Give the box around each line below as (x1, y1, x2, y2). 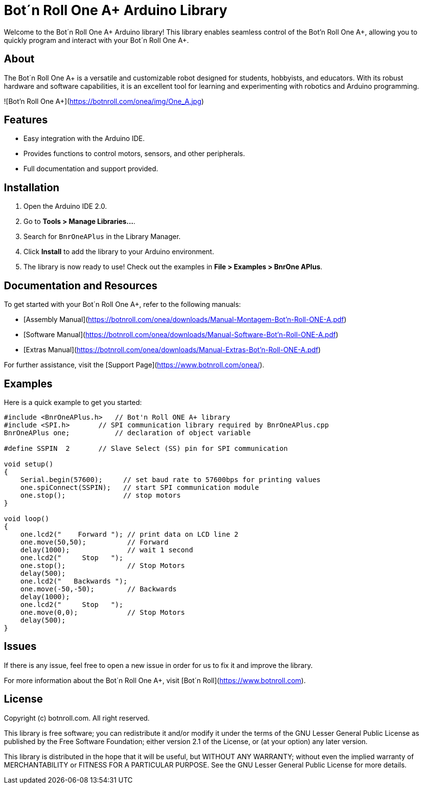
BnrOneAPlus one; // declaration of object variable (4, 428, 251, 437)
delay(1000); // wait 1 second (20, 546, 193, 554)
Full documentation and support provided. (23, 164, 159, 173)
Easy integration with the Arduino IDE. (23, 134, 145, 143)
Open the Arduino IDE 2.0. (23, 202, 107, 211)
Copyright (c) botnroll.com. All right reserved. (4, 713, 150, 722)
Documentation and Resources (4, 279, 158, 292)
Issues (4, 640, 37, 653)
